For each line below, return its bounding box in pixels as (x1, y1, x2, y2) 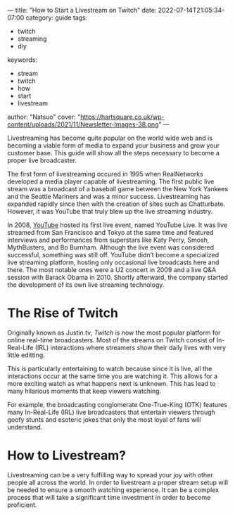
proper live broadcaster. (7, 156, 77, 165)
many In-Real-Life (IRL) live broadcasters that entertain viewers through (7, 408, 216, 416)
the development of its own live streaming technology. (7, 280, 165, 289)
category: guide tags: (25, 13, 88, 22)
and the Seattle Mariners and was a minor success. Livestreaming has (7, 193, 211, 200)
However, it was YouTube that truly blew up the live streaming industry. (7, 207, 213, 215)
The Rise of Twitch (7, 305, 118, 321)
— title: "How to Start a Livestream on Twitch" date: (7, 6, 157, 14)
